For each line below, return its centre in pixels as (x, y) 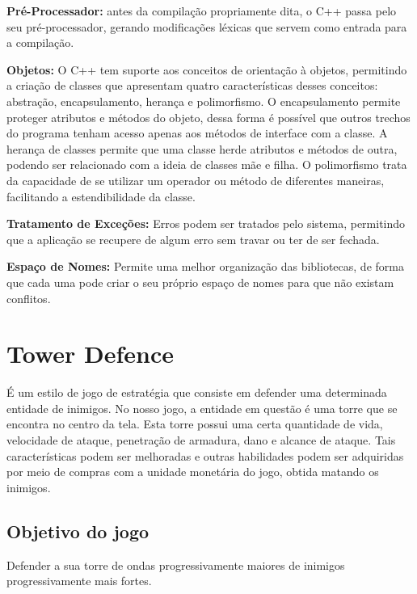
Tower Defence (91, 354)
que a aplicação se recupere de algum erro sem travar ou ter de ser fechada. (193, 239)
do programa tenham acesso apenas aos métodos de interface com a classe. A (197, 133)
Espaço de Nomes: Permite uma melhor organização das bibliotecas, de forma (205, 266)
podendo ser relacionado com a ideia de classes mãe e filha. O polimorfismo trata (207, 164)
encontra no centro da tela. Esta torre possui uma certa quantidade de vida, (195, 424)
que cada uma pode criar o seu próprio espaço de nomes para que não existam (200, 282)
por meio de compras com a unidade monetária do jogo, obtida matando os (193, 472)
